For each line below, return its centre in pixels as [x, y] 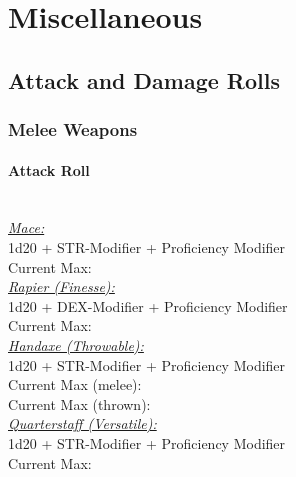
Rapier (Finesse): [61, 286]
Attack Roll [49, 169]
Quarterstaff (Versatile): [82, 423]
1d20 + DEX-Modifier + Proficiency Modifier [148, 305]
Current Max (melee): [75, 384]
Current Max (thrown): [79, 403]
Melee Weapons [73, 129]
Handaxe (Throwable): [76, 344]
